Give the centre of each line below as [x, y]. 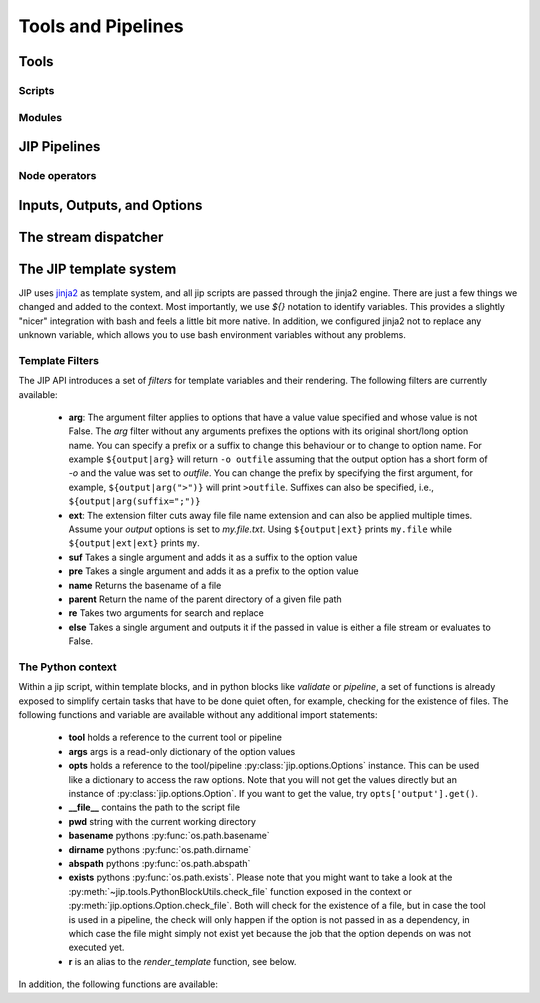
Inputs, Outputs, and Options [110, 205]
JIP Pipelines [59, 146]
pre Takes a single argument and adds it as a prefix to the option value [213, 571]
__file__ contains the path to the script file [154, 807]
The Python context [67, 667]
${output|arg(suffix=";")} [134, 501]
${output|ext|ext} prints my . [134, 543]
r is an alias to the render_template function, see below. [182, 961]
